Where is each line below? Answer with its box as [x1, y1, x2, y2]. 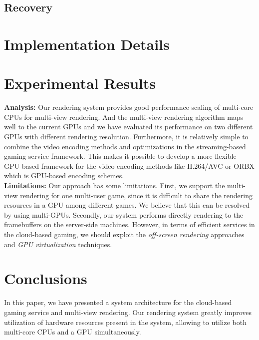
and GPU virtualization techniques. [4, 239, 112, 249]
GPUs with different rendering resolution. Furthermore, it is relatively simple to [4, 131, 249, 142]
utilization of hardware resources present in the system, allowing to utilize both [4, 317, 247, 327]
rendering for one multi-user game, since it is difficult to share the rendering [20, 190, 253, 200]
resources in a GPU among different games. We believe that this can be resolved [4, 200, 250, 210]
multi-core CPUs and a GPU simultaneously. [4, 327, 141, 337]
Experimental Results [4, 73, 156, 93]
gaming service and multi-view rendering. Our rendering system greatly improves [4, 307, 252, 317]
